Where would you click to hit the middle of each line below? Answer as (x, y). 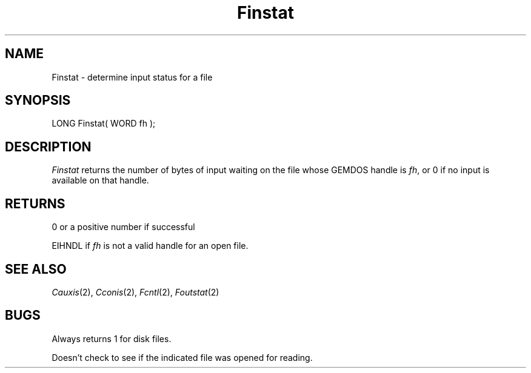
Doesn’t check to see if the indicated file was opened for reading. (182, 357)
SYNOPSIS (38, 101)
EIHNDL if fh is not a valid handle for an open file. (150, 246)
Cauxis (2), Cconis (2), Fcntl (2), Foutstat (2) (135, 292)
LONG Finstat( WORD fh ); (104, 124)
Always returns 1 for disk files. (112, 338)
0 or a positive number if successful (123, 227)
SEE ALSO (36, 269)
